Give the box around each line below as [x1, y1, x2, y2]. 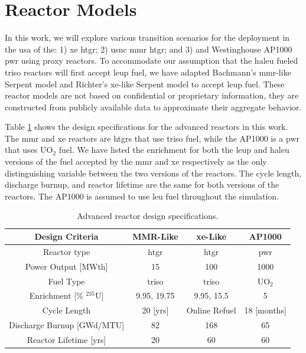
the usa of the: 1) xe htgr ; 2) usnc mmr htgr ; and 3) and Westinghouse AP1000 [5, 43, 292, 55]
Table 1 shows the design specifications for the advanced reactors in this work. [5, 120, 288, 133]
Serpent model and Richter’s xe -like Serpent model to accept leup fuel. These [5, 77, 285, 90]
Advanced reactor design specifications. [77, 210, 219, 222]
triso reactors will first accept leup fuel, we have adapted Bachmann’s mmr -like [5, 66, 291, 78]
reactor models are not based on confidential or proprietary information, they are [5, 89, 299, 102]
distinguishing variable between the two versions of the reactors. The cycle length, [5, 166, 302, 179]
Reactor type [43, 245, 90, 257]
